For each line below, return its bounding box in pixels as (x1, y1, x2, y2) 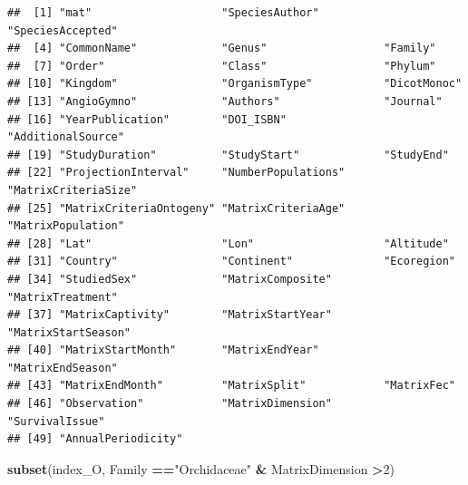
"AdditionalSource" (7, 131, 124, 144)
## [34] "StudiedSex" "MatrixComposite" (7, 272, 332, 286)
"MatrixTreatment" (7, 290, 118, 304)
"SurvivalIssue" (7, 414, 105, 428)
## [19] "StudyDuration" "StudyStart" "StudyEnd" (7, 148, 449, 161)
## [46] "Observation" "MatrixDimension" (7, 397, 332, 411)
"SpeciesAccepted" (7, 24, 118, 37)
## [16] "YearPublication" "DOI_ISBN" (7, 112, 287, 126)
